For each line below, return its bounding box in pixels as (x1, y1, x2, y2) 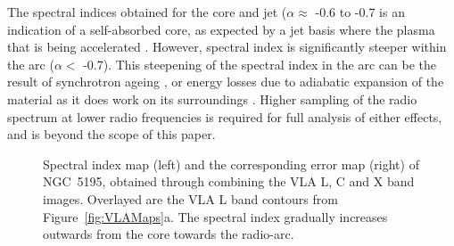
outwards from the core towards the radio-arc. (43, 225, 294, 243)
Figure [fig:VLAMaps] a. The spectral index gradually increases (43, 207, 388, 225)
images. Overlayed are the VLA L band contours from (43, 189, 338, 208)
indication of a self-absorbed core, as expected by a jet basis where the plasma (7, 20, 435, 38)
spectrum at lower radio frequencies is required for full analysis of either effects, (7, 107, 442, 126)
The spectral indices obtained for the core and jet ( (7, 3, 287, 20)
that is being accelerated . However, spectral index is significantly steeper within (7, 37, 447, 56)
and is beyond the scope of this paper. (7, 125, 216, 143)
